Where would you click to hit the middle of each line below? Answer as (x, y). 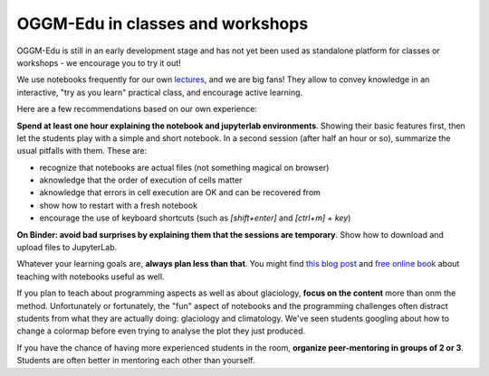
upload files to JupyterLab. (67, 248)
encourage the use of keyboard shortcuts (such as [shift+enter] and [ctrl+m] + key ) (195, 218)
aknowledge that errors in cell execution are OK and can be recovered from (180, 193)
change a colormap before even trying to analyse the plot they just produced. (161, 331)
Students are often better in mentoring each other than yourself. (136, 361)
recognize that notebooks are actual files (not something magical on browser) (184, 167)
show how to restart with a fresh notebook (119, 205)
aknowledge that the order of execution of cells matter (141, 180)
